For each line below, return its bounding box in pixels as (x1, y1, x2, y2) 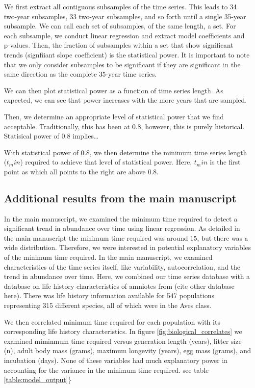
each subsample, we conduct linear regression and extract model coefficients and (4, 30, 245, 40)
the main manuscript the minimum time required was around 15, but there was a (4, 232, 248, 243)
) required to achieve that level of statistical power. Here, (20, 157, 192, 167)
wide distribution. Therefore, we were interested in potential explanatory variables (4, 242, 251, 252)
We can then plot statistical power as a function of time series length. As (4, 85, 223, 95)
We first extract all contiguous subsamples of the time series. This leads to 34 (4, 1, 237, 11)
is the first (210, 157, 241, 167)
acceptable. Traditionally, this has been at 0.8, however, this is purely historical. (4, 121, 245, 131)
